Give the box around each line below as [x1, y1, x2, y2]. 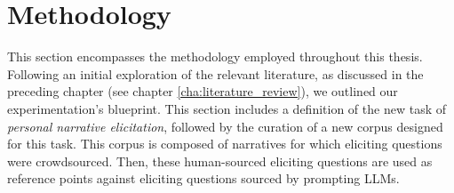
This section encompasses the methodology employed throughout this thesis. [7, 47, 423, 66]
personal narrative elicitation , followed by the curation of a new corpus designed [7, 117, 443, 135]
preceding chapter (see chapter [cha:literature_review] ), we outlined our [7, 82, 398, 101]
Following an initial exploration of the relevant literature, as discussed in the [7, 64, 424, 83]
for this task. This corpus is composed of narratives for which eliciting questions [7, 134, 442, 153]
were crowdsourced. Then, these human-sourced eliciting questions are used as [7, 151, 433, 170]
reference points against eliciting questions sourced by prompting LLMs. [7, 169, 400, 188]
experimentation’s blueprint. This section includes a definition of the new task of [7, 99, 446, 117]
